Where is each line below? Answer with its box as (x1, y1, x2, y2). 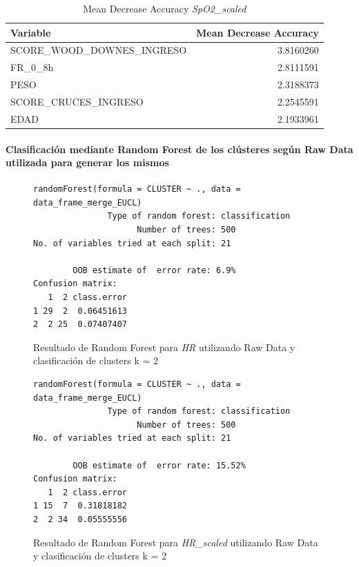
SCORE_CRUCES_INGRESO (10, 94, 144, 108)
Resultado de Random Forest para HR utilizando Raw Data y (33, 339, 295, 354)
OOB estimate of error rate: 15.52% (72, 460, 246, 470)
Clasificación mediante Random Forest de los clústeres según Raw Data (6, 141, 353, 156)
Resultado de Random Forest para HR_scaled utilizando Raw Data (33, 535, 318, 549)
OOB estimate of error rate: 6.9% (72, 265, 236, 275)
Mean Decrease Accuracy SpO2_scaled (83, 1, 246, 15)
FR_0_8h (10, 60, 54, 74)
